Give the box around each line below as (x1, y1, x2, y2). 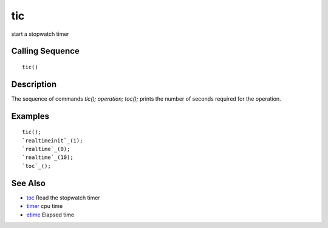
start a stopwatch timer (11, 30, 69, 38)
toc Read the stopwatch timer (26, 194, 100, 201)
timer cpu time (26, 203, 63, 210)
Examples (11, 111, 50, 121)
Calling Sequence (11, 46, 80, 56)
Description (11, 79, 57, 89)
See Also (11, 178, 46, 188)
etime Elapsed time (26, 211, 75, 218)
